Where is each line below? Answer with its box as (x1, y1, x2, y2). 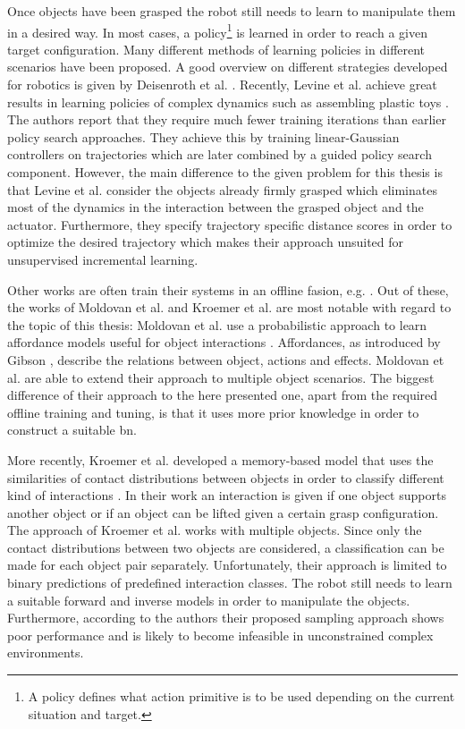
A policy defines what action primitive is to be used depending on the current (28, 687, 455, 706)
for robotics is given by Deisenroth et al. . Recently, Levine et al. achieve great (7, 75, 437, 94)
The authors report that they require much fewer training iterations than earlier (7, 110, 446, 129)
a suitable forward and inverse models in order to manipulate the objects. (7, 590, 410, 609)
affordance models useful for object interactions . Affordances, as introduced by (7, 333, 441, 352)
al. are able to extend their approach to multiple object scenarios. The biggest (7, 368, 435, 386)
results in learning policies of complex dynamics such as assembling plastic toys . (7, 92, 449, 111)
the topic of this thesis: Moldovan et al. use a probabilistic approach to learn (7, 315, 427, 334)
